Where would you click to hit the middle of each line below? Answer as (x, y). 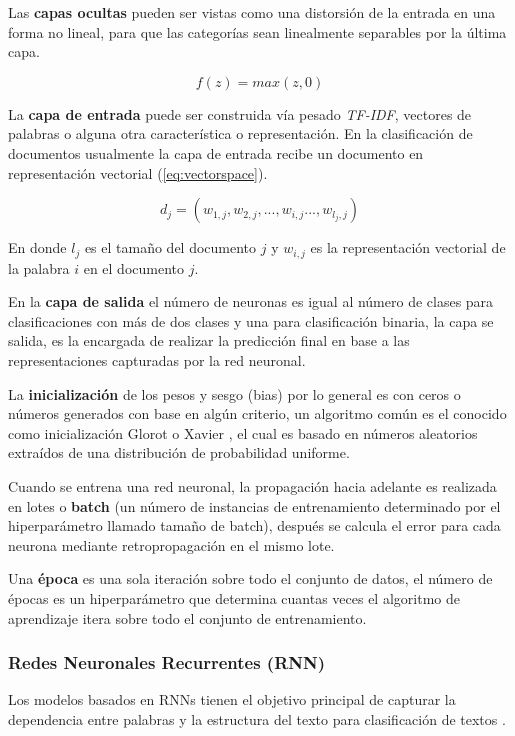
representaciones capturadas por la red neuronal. (157, 359)
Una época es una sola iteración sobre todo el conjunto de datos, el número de (250, 578)
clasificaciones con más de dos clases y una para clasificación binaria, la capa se (251, 320)
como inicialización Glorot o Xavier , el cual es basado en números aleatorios (243, 432)
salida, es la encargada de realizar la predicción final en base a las (209, 340)
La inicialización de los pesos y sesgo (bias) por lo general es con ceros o (234, 393)
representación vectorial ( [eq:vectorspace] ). (138, 172)
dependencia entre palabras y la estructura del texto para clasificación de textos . (257, 718)
